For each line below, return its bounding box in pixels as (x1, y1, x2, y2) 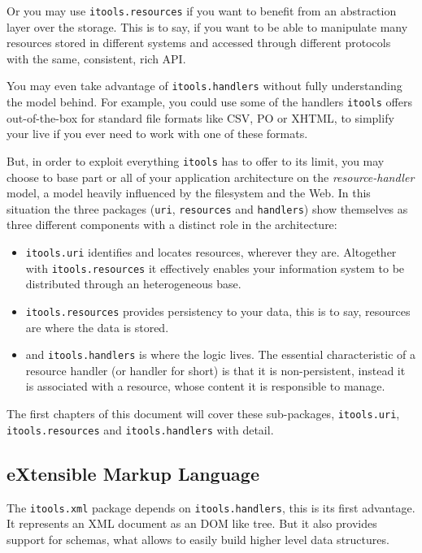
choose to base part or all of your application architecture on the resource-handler (7, 168, 415, 185)
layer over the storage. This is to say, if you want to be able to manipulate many (7, 18, 408, 35)
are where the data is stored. (25, 318, 169, 335)
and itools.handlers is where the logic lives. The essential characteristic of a (25, 346, 416, 363)
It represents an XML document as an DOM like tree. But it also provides (7, 515, 377, 532)
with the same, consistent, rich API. (7, 50, 186, 67)
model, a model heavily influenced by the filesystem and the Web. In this (7, 184, 371, 201)
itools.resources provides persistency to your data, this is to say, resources (25, 302, 411, 319)
